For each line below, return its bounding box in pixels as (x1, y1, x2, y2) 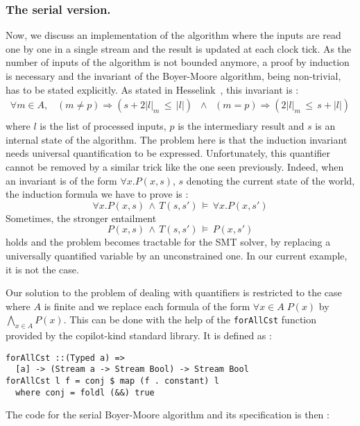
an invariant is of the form (6, 173, 117, 187)
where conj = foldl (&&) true (15, 387, 155, 398)
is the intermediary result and (178, 119, 305, 133)
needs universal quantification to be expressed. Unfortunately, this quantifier (6, 146, 331, 160)
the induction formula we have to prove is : (6, 187, 189, 201)
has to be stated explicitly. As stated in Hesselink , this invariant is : (6, 82, 299, 96)
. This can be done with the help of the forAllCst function (63, 312, 317, 327)
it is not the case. (6, 262, 79, 276)
